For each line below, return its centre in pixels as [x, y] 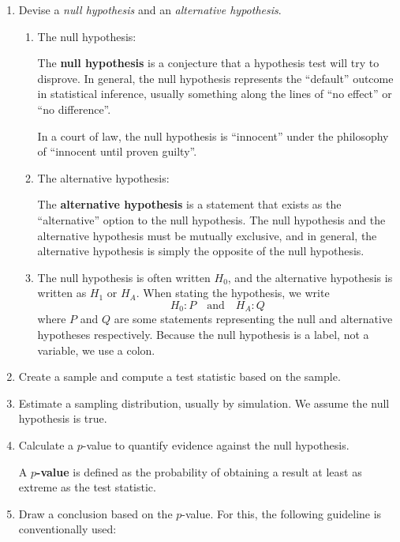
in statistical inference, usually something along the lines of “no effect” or [215, 94]
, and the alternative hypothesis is [310, 277]
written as [62, 293]
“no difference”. [74, 109]
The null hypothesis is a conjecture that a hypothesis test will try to [208, 63]
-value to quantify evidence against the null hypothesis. [216, 444]
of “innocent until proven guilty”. [117, 151]
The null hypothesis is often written [124, 277]
